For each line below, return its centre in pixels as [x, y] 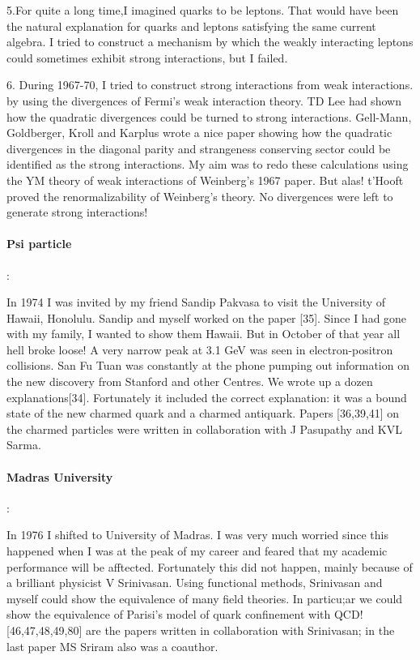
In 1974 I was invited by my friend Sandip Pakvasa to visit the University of [196, 302]
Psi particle [39, 244]
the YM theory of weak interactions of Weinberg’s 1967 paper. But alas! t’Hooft [205, 180]
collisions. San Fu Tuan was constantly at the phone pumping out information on [208, 365]
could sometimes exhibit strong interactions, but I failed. [147, 57]
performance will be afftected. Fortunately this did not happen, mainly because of [210, 566]
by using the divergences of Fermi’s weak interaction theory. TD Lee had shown [204, 100]
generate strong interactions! [77, 212]
